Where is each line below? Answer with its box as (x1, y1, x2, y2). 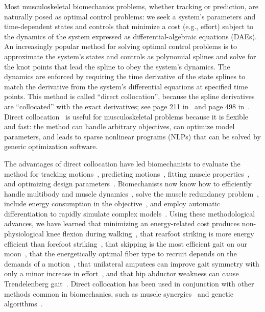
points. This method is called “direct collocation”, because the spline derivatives (4, 91, 255, 102)
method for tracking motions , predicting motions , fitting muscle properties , (4, 168, 250, 179)
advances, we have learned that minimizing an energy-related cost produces (4, 218, 240, 229)
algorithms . (4, 298, 43, 309)
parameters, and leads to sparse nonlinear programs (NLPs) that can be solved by (4, 131, 261, 141)
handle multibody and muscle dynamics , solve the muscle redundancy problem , (4, 188, 259, 199)
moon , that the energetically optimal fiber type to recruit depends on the (4, 248, 237, 259)
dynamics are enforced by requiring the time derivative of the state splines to (4, 71, 246, 82)
